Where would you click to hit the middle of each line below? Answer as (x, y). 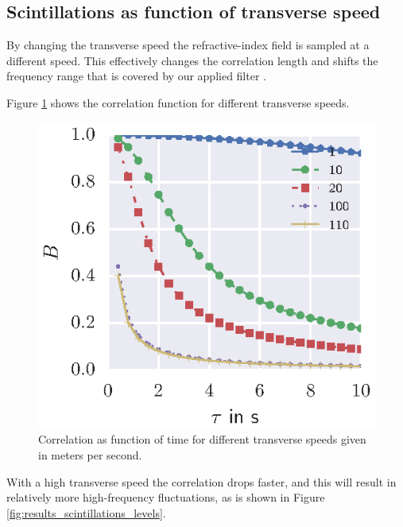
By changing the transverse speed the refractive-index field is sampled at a (188, 45)
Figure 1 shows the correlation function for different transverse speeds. (178, 102)
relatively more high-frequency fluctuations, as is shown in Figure (166, 497)
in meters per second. (90, 454)
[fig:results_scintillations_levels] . (86, 512)
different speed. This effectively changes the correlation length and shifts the (192, 60)
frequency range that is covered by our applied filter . (136, 76)
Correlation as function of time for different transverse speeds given (202, 439)
